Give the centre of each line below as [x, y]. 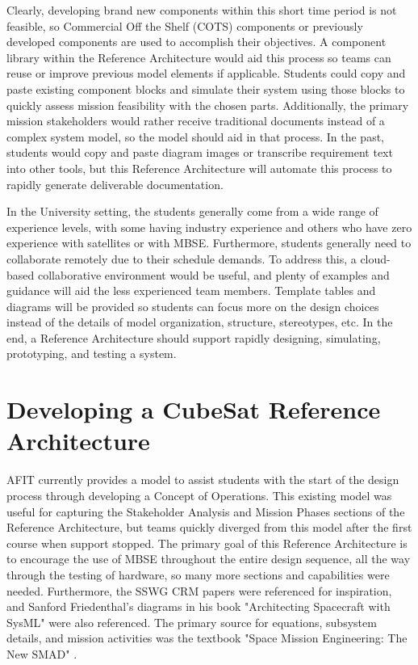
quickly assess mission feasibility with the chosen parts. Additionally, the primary [208, 105]
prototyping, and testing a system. [92, 354]
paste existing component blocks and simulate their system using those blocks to [206, 88]
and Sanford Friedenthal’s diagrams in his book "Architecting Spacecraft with [199, 606]
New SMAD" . [42, 653]
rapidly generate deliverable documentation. [115, 184]
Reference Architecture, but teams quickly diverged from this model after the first [209, 527]
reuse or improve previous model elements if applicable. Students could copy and [206, 73]
